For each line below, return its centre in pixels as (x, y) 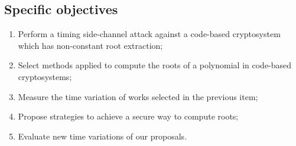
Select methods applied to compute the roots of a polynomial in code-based (155, 65)
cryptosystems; (45, 76)
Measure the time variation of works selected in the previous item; (138, 96)
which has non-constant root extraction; (90, 45)
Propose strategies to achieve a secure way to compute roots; (128, 116)
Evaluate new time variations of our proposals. (103, 136)
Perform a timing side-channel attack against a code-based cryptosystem (149, 34)
